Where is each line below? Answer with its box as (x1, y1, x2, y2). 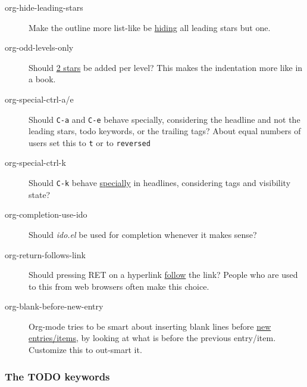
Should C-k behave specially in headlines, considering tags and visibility (29, 177, 291, 189)
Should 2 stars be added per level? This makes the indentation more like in (29, 61, 303, 73)
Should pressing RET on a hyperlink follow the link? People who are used (29, 268, 298, 281)
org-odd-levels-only (5, 41, 74, 54)
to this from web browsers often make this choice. (29, 280, 209, 292)
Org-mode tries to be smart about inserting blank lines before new (29, 320, 271, 332)
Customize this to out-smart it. (29, 343, 142, 356)
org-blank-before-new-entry (5, 300, 104, 312)
